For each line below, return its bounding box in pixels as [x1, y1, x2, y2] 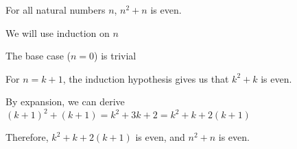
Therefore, [5, 130, 49, 144]
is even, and [135, 130, 185, 144]
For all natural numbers [5, 3, 106, 16]
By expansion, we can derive [5, 94, 125, 109]
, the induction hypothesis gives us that [62, 71, 229, 85]
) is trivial [94, 49, 136, 63]
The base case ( [5, 49, 71, 63]
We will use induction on [5, 25, 110, 40]
